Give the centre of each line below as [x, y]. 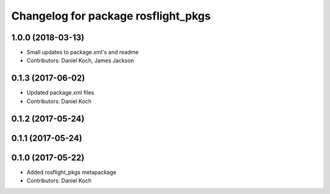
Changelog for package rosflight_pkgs [111, 16]
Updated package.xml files [61, 93]
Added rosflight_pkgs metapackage [71, 172]
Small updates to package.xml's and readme [82, 52]
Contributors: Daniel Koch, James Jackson [80, 60]
